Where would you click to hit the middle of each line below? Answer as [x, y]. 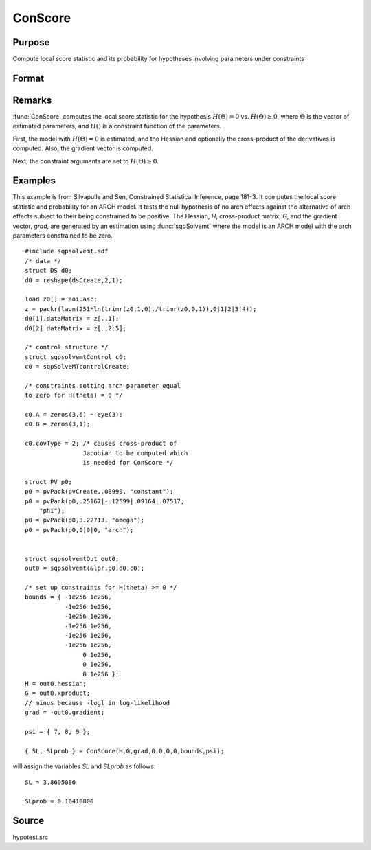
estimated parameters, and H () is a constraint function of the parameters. [117, 126]
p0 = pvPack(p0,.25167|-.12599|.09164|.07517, [105, 501]
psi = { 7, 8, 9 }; [58, 732]
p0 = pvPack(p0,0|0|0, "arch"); [79, 530]
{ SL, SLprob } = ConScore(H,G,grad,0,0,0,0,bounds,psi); [125, 751]
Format [29, 78]
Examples [34, 181]
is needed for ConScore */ [128, 462]
